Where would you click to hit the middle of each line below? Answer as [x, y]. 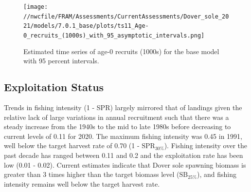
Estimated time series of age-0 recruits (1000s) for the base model [121, 51]
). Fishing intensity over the [206, 145]
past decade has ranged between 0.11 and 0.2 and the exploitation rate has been [124, 155]
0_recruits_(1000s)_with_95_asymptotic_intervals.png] [114, 35]
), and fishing [216, 174]
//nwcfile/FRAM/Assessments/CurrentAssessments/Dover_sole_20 [126, 16]
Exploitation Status [54, 87]
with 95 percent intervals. [61, 61]
